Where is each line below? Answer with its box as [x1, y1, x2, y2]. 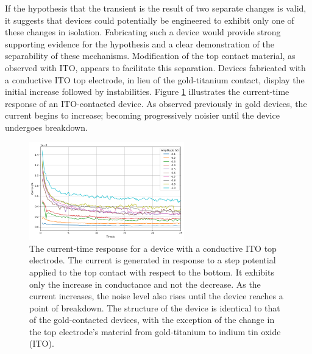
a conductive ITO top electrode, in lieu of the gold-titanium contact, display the [5, 73, 305, 86]
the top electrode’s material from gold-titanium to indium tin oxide [29, 325, 281, 338]
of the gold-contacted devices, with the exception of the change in [29, 313, 275, 326]
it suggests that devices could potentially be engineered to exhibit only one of [5, 13, 294, 26]
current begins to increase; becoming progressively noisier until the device [5, 109, 280, 122]
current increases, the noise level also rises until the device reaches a [29, 290, 283, 302]
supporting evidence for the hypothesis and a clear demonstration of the [5, 37, 274, 50]
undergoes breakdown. [5, 120, 88, 133]
